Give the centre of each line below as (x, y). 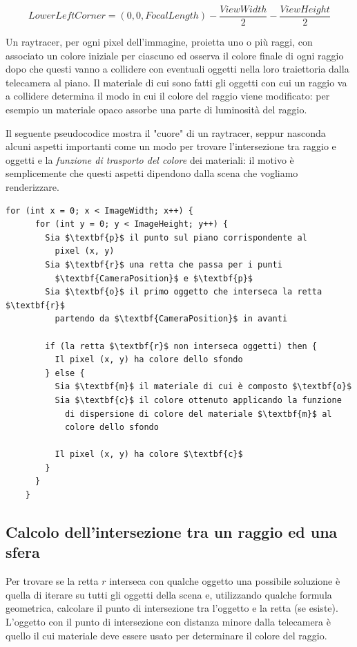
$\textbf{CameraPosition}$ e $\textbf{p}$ (154, 278)
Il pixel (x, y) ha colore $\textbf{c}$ (149, 454)
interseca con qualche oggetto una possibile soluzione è (225, 581)
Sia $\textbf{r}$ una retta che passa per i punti (164, 264)
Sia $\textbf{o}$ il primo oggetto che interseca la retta (184, 292)
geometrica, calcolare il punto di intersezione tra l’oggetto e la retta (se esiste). (172, 608)
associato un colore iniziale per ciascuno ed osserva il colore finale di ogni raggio (175, 55)
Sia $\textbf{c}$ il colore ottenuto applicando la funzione (198, 400)
